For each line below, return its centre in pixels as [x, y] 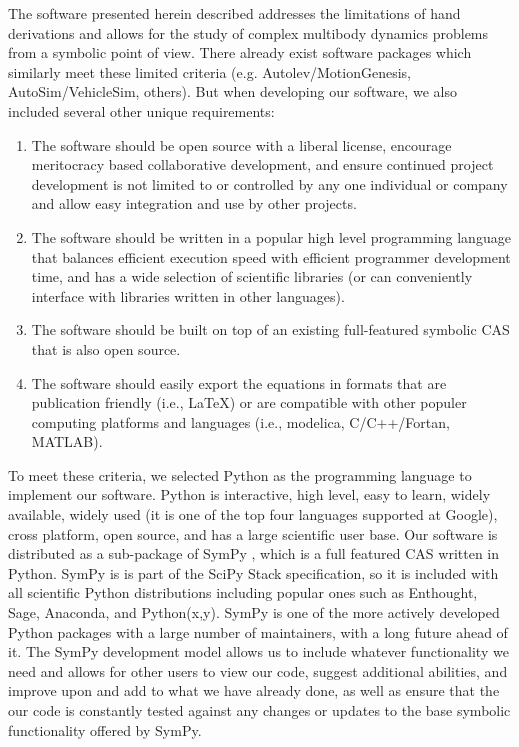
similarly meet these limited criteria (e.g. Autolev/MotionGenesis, [210, 71]
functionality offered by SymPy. [105, 729]
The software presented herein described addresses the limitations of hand [234, 13]
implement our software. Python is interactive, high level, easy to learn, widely [249, 494]
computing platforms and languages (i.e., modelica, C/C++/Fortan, [240, 421]
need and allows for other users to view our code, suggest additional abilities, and [258, 670]
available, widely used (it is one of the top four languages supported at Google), [253, 514]
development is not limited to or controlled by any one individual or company [269, 183]
